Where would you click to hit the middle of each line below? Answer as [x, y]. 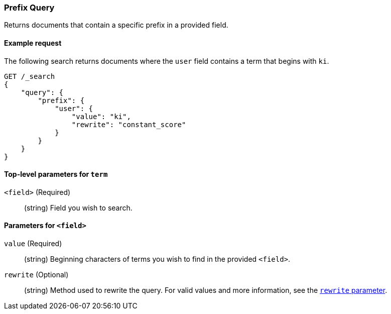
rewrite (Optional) [36, 275]
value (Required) [33, 244]
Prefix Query [29, 8]
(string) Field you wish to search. [78, 207]
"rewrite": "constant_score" [129, 124]
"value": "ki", [101, 116]
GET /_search [30, 76]
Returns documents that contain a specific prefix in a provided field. [116, 25]
